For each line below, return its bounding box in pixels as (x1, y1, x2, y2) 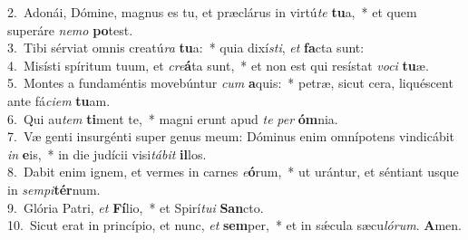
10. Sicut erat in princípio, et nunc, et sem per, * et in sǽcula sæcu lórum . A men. (7, 216, 462, 235)
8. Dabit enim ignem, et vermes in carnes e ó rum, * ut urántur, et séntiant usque (7, 162, 459, 181)
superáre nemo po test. (7, 20, 133, 39)
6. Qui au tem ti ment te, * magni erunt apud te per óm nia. (7, 109, 338, 128)
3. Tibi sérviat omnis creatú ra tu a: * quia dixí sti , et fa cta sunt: (7, 38, 365, 57)
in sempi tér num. (7, 179, 101, 198)
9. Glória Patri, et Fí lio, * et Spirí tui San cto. (7, 197, 264, 216)
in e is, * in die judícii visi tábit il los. (7, 144, 207, 163)
